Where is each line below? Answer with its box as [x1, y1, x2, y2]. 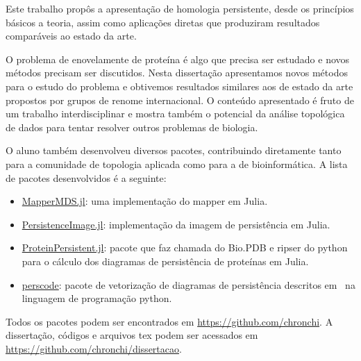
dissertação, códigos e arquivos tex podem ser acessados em [6, 328, 258, 342]
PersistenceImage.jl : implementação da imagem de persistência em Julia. [22, 217, 330, 231]
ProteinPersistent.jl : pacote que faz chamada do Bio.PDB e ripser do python [22, 240, 348, 255]
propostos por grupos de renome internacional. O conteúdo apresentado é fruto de [6, 92, 354, 107]
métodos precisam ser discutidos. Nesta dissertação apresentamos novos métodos [6, 65, 348, 80]
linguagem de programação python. [22, 291, 172, 305]
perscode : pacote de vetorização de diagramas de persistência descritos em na [22, 277, 355, 292]
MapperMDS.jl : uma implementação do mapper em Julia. [22, 194, 268, 208]
